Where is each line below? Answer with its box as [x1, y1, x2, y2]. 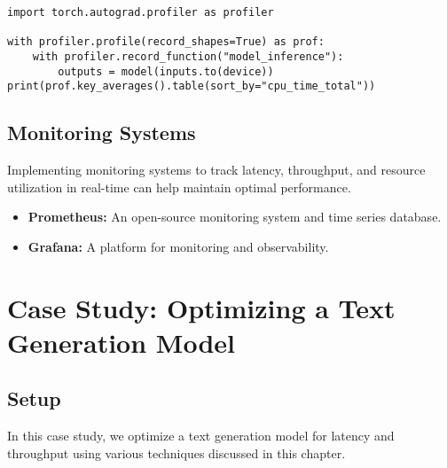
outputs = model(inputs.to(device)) [58, 65, 274, 78]
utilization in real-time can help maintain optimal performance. [7, 177, 351, 196]
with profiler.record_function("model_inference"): [32, 50, 344, 63]
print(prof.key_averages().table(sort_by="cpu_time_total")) [7, 80, 376, 93]
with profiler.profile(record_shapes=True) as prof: [7, 35, 325, 49]
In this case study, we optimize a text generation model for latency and [7, 426, 395, 445]
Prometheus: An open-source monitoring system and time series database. [27, 207, 442, 226]
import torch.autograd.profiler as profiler [7, 6, 274, 19]
